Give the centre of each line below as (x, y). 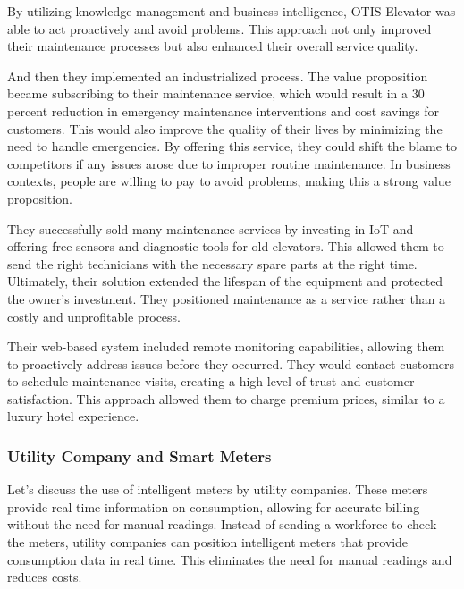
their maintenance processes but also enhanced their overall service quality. (213, 46)
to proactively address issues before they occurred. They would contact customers (231, 363)
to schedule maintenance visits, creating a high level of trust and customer (211, 381)
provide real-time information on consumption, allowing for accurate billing (214, 506)
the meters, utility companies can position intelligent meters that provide (208, 542)
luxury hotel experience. (73, 416)
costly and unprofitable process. (94, 316)
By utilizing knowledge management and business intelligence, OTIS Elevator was (232, 11)
